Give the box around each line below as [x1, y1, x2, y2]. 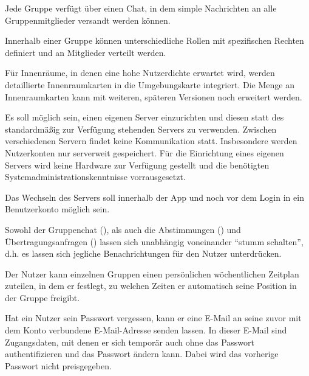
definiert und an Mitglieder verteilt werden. [5, 46, 166, 58]
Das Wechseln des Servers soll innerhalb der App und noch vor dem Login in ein [5, 190, 304, 203]
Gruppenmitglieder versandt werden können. [5, 13, 171, 26]
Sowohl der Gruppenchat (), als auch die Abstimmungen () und [5, 223, 241, 235]
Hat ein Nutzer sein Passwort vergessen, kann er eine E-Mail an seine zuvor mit [5, 312, 302, 324]
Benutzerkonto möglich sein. [5, 203, 110, 215]
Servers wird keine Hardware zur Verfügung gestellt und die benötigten [5, 158, 270, 171]
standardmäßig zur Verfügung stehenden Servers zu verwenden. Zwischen [5, 122, 277, 135]
